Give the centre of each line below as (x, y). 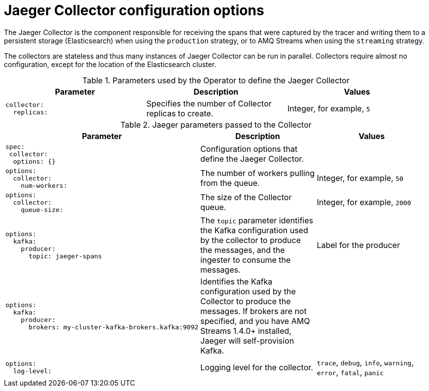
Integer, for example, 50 (360, 178)
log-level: (32, 371)
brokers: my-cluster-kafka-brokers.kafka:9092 (113, 327)
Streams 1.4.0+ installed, (246, 331)
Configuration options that (249, 149)
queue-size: (42, 210)
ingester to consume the (246, 260)
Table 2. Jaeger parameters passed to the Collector (216, 124)
